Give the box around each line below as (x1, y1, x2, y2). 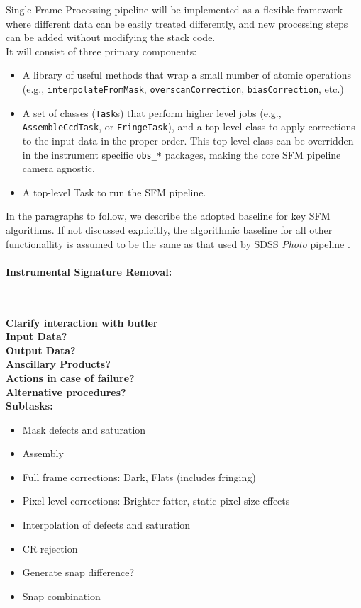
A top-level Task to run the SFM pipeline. (22, 184, 206, 199)
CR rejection (22, 541, 78, 556)
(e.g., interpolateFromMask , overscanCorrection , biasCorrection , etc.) (22, 81, 344, 96)
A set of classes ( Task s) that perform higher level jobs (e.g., (22, 105, 282, 120)
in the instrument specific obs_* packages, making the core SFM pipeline (22, 147, 341, 162)
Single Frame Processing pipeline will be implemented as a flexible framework (6, 2, 343, 16)
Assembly (22, 446, 64, 461)
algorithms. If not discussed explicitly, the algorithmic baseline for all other (6, 222, 333, 237)
